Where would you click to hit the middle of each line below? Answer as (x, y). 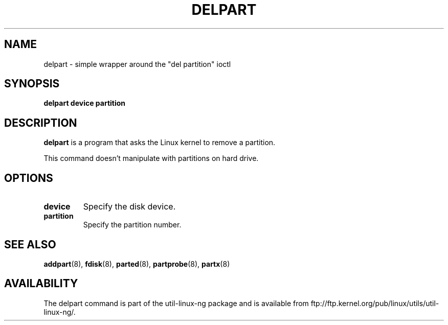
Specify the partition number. (132, 225)
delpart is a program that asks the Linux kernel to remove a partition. (160, 143)
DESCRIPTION (41, 123)
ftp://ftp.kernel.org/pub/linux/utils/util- (375, 303)
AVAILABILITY (41, 284)
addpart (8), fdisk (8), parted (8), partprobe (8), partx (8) (137, 264)
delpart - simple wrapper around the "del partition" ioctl (137, 64)
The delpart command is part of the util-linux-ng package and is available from (176, 303)
